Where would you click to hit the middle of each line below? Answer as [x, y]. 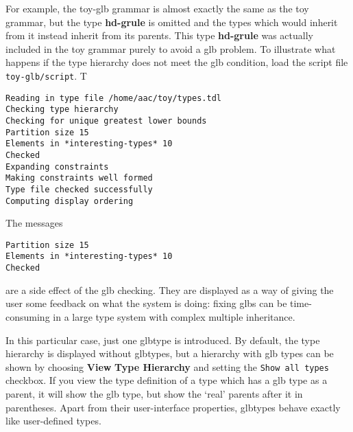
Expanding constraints [57, 167]
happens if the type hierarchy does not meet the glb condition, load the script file [177, 62]
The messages [34, 223]
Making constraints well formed [79, 178]
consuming [28, 316]
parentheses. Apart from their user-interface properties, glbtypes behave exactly [173, 407]
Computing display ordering [70, 201]
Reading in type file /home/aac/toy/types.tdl [113, 98]
